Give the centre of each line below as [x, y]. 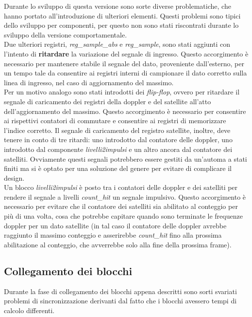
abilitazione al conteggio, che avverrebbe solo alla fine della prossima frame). [118, 244]
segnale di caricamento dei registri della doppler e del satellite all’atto [108, 101]
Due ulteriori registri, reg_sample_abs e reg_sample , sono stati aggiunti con [117, 44]
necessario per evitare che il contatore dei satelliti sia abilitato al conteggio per [121, 206]
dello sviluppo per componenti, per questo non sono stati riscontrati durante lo [121, 25]
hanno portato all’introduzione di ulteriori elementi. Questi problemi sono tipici [122, 15]
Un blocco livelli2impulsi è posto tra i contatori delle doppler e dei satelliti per [121, 187]
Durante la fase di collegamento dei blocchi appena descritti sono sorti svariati [120, 291]
